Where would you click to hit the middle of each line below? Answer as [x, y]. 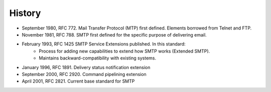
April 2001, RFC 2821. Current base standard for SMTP [78, 81]
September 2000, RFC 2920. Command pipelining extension [84, 74]
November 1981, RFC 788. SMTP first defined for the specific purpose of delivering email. [114, 34]
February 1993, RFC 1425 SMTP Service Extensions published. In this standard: [104, 44]
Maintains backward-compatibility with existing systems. [98, 58]
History [25, 13]
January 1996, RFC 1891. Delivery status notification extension [86, 67]
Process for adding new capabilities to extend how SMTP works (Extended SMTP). [124, 51]
